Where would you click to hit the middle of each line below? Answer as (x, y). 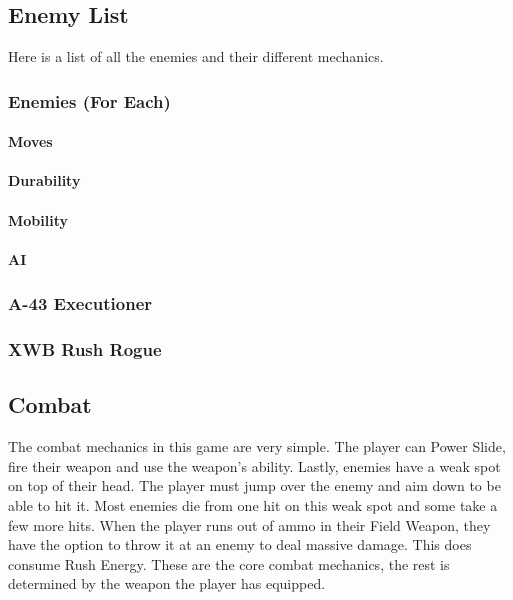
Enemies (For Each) (89, 100)
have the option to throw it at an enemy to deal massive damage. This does (240, 544)
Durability (44, 180)
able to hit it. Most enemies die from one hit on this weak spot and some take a (253, 505)
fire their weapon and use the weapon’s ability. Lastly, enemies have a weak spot (254, 465)
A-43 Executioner (80, 303)
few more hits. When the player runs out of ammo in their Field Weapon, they (249, 524)
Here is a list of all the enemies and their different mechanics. (196, 56)
